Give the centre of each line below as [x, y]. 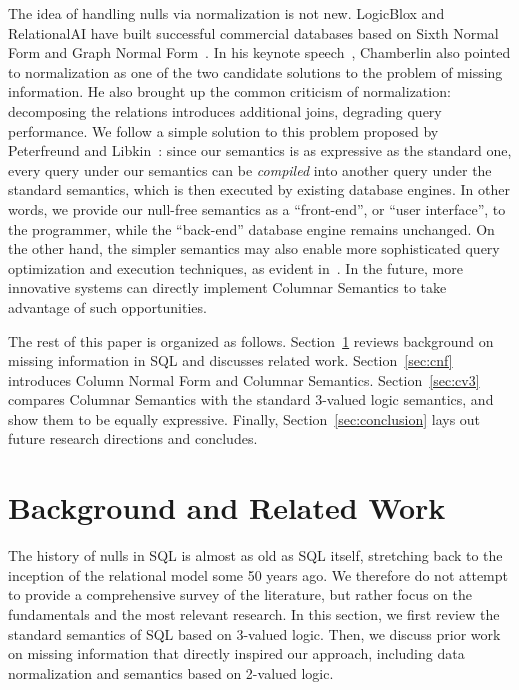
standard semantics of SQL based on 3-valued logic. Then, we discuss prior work [254, 633]
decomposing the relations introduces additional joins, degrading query [225, 110]
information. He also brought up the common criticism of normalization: [229, 91]
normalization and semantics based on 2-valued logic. [171, 672]
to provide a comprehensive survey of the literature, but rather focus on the [240, 594]
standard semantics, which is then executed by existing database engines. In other [259, 189]
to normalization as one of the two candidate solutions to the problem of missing [255, 71]
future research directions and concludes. [133, 438]
